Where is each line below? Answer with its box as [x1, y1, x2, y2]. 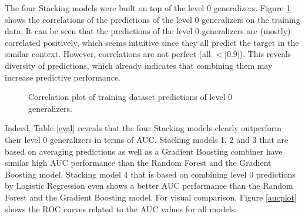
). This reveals [239, 48, 291, 60]
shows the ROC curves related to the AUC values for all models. [5, 202, 237, 215]
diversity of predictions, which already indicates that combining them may [5, 59, 273, 71]
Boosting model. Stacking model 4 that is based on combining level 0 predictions [5, 168, 296, 180]
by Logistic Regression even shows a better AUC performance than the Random [5, 179, 293, 192]
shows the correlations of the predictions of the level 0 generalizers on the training [5, 13, 300, 25]
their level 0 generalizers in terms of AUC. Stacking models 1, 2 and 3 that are [5, 133, 289, 145]
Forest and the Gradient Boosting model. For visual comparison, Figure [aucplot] [5, 191, 297, 203]
